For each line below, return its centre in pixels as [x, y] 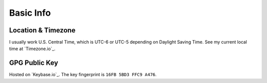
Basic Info [30, 13]
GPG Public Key [34, 63]
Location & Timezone [42, 30]
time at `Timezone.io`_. [32, 49]
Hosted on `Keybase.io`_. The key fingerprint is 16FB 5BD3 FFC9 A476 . [83, 75]
